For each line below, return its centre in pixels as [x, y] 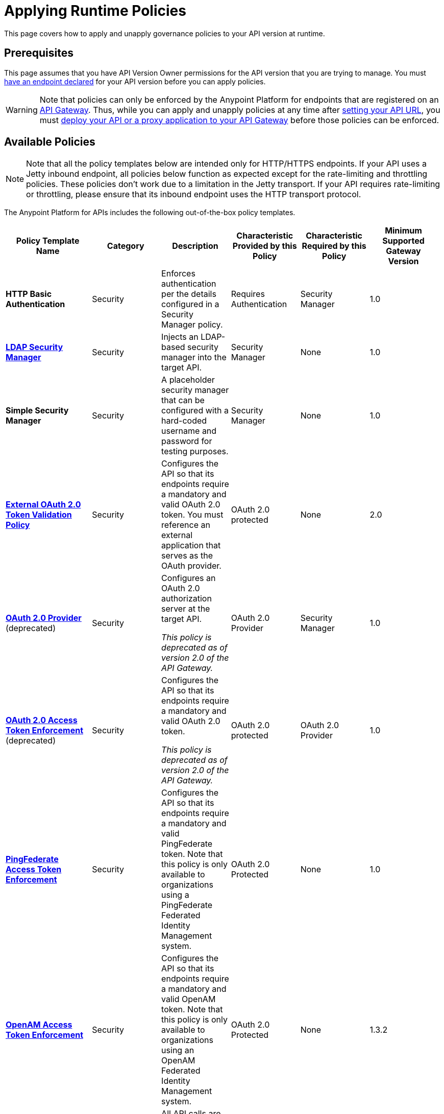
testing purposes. [195, 451]
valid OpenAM [189, 999]
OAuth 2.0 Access [42, 720]
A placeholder [188, 380]
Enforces [178, 274]
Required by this [334, 246]
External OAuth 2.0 [43, 505]
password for [187, 441]
